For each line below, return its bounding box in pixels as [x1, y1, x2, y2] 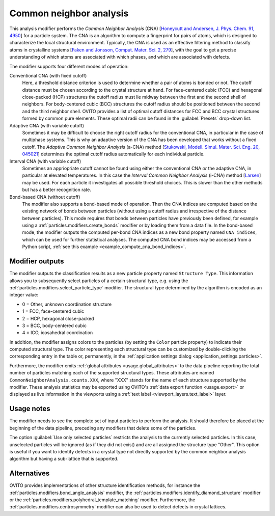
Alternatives [9, 469, 50, 478]
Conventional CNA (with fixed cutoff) [9, 72, 87, 78]
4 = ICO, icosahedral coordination [22, 330, 93, 336]
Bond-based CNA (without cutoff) [9, 194, 80, 200]
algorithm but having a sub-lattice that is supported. [9, 456, 119, 462]
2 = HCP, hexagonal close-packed [22, 315, 94, 321]
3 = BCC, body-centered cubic [22, 322, 87, 329]
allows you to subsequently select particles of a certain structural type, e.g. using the [9, 278, 188, 284]
